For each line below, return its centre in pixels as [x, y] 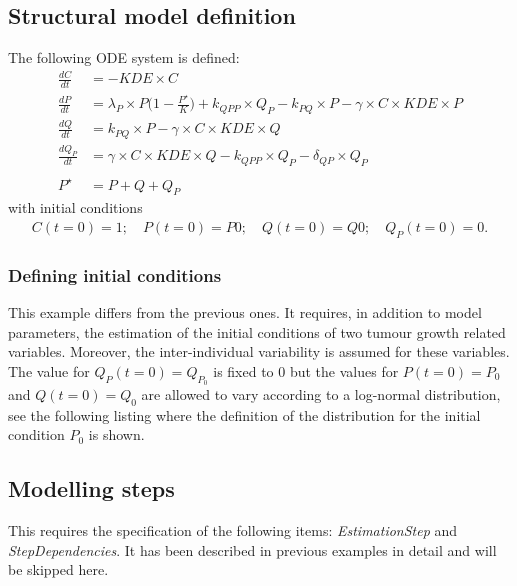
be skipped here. [58, 569]
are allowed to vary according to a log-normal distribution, [321, 393]
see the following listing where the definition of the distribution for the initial [244, 414]
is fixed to [243, 370]
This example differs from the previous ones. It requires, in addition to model [245, 311]
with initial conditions [75, 207]
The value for [49, 370]
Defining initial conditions [115, 274]
